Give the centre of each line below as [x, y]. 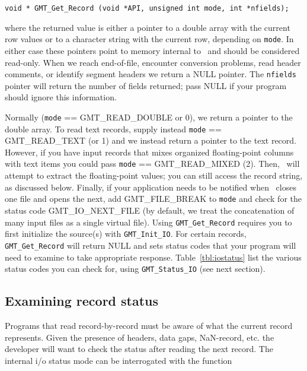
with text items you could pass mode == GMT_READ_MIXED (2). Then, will [152, 164]
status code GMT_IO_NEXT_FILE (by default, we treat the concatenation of [150, 210]
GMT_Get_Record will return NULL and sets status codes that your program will [151, 245]
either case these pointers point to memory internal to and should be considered [152, 50]
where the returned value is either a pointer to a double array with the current [148, 27]
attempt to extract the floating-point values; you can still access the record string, [154, 175]
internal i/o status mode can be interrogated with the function [119, 360]
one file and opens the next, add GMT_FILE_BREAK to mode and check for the [153, 199]
